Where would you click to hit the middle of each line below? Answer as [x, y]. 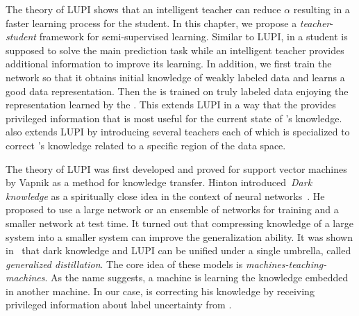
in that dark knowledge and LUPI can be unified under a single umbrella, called [178, 250]
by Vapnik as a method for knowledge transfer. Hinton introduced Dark [159, 182]
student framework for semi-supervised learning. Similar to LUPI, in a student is [177, 36]
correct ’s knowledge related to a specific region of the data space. [146, 145]
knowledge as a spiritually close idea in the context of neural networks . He [165, 196]
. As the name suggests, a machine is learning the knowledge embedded [197, 277]
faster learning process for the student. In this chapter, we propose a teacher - [169, 23]
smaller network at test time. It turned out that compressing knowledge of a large [179, 223]
